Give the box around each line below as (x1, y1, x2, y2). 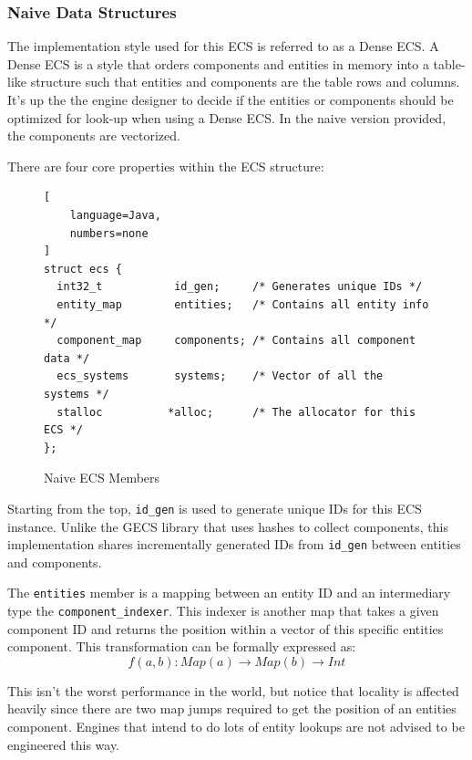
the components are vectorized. (7, 126, 180, 145)
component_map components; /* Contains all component (56, 334, 416, 348)
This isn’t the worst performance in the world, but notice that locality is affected (7, 681, 459, 700)
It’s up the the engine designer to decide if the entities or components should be (7, 90, 454, 109)
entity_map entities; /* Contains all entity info (56, 297, 429, 311)
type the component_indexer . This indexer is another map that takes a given (7, 601, 439, 620)
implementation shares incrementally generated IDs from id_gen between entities (7, 535, 461, 554)
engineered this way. (7, 734, 120, 754)
